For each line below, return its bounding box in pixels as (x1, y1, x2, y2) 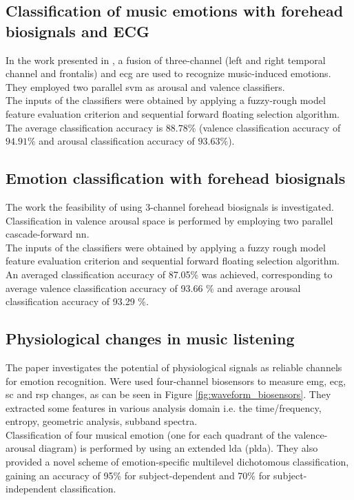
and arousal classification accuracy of (39, 134, 195, 148)
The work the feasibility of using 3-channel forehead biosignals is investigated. (6, 199, 334, 213)
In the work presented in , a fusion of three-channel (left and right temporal (6, 52, 326, 67)
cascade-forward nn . (6, 227, 90, 241)
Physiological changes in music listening (6, 328, 295, 349)
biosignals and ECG (6, 20, 149, 41)
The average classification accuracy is (6, 120, 163, 134)
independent (6, 481, 57, 496)
